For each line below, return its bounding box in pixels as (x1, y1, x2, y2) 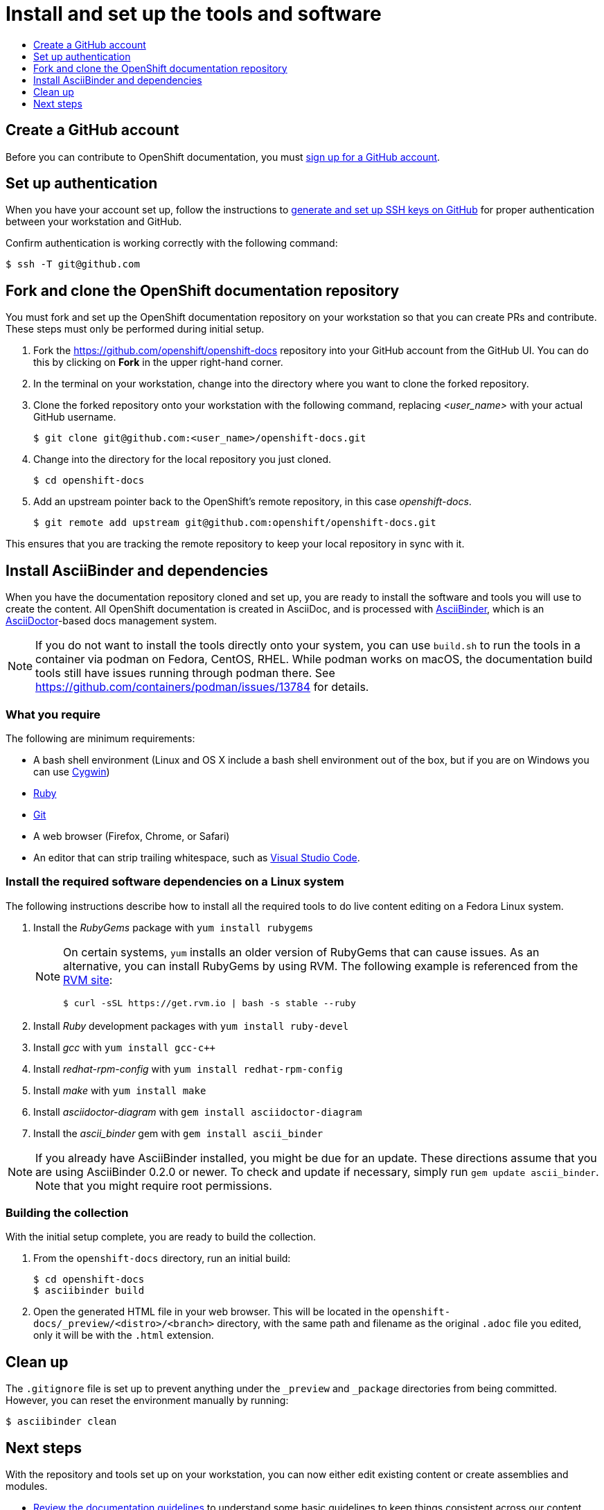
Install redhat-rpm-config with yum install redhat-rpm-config (33, 1062, 343, 1075)
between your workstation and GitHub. (6, 216, 182, 228)
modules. (6, 1480, 48, 1493)
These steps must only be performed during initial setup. (6, 323, 265, 335)
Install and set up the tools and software (6, 2, 382, 26)
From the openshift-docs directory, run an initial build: (33, 1252, 291, 1265)
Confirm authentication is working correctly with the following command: (6, 237, 338, 249)
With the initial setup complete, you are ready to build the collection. (6, 1231, 317, 1243)
